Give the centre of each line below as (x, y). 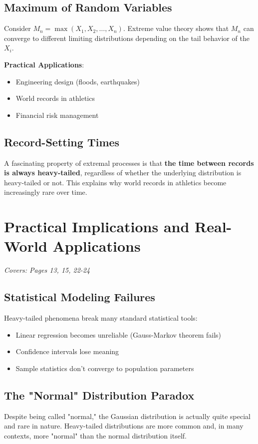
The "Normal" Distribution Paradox (99, 395)
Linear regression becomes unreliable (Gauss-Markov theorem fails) (119, 334)
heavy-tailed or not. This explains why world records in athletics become (115, 182)
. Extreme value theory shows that (176, 28)
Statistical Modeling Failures (80, 297)
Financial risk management (57, 115)
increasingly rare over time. (46, 192)
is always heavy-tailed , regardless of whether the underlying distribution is (123, 173)
